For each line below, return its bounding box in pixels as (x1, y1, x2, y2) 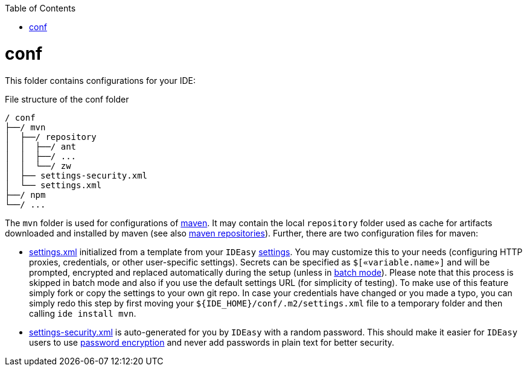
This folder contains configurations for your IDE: (5, 75, 196, 86)
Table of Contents (5, 3, 76, 13)
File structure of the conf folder (5, 94, 129, 104)
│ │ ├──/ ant (5, 141, 77, 151)
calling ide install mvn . (29, 308, 136, 319)
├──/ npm (5, 189, 46, 200)
